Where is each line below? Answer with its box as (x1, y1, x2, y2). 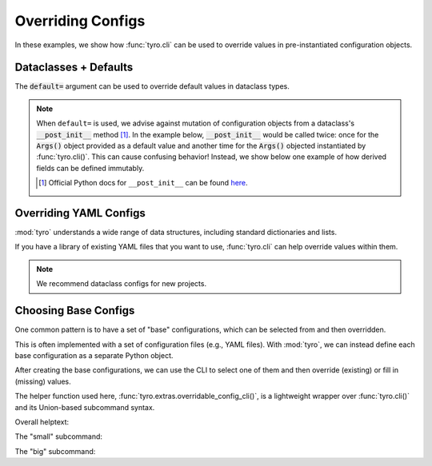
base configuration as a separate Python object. (14, 350, 174, 360)
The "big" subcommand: (14, 446, 96, 456)
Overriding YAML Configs (14, 206, 146, 220)
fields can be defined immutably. (36, 163, 145, 173)
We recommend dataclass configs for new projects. (36, 279, 207, 289)
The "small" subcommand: (14, 432, 103, 441)
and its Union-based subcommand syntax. (14, 402, 155, 412)
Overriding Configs (14, 12, 146, 30)
